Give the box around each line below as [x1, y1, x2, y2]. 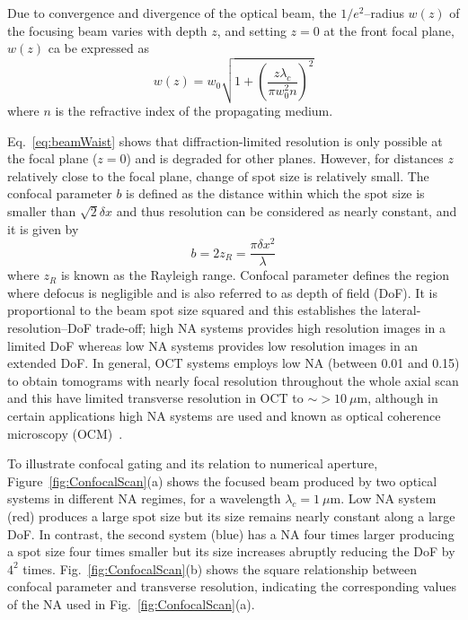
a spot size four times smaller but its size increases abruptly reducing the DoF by [7, 542, 455, 561]
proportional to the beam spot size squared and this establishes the [7, 301, 378, 319]
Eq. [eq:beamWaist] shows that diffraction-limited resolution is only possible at [7, 131, 443, 150]
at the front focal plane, [323, 21, 455, 39]
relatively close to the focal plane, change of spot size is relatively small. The [7, 166, 429, 185]
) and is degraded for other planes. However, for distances [126, 149, 444, 168]
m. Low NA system [330, 489, 437, 508]
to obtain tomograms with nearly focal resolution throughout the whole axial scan [7, 371, 459, 389]
